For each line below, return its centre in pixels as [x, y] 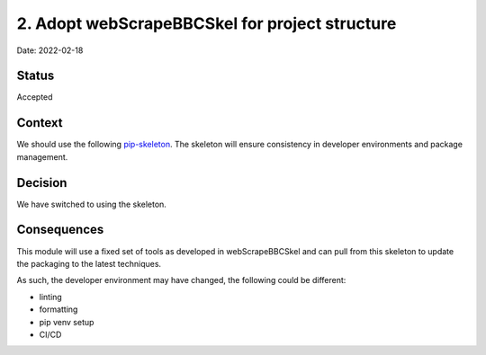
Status [36, 76]
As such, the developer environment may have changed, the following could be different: [181, 280]
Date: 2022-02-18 [50, 50]
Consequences [60, 230]
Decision [42, 183]
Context [40, 123]
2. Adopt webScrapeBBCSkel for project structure [207, 23]
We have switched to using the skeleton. [91, 204]
